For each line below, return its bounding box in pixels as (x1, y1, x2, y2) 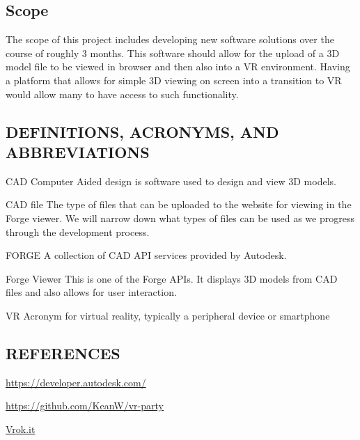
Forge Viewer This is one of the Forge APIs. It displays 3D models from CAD (6, 271, 338, 285)
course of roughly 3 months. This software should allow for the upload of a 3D (6, 45, 340, 60)
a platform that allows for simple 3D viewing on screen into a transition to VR (6, 72, 342, 87)
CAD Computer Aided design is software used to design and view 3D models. (6, 173, 336, 188)
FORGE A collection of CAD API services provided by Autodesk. (6, 248, 287, 262)
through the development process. (6, 224, 150, 239)
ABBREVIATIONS (6, 141, 150, 162)
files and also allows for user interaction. (6, 285, 177, 299)
